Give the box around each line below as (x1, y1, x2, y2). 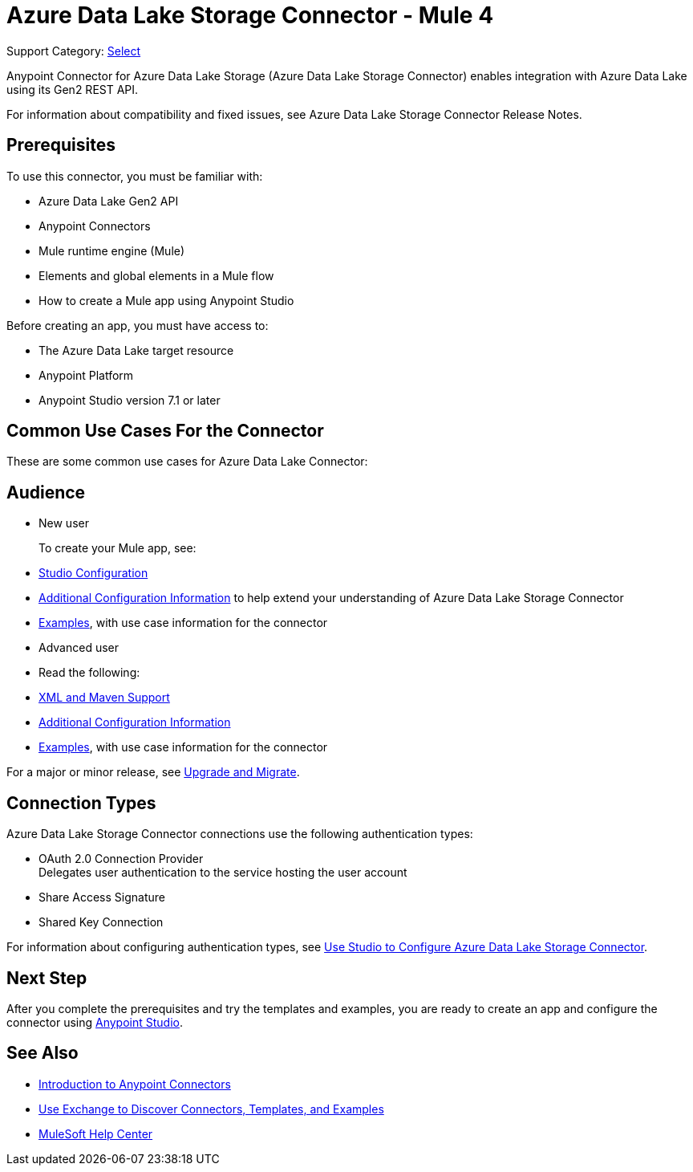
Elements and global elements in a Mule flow (38, 268, 274, 283)
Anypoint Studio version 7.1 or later (38, 393, 221, 407)
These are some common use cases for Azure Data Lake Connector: (6, 454, 368, 469)
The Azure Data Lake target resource (38, 343, 234, 357)
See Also (6, 1043, 79, 1064)
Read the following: (38, 665, 140, 680)
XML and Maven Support (38, 690, 170, 705)
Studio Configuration (38, 566, 148, 580)
